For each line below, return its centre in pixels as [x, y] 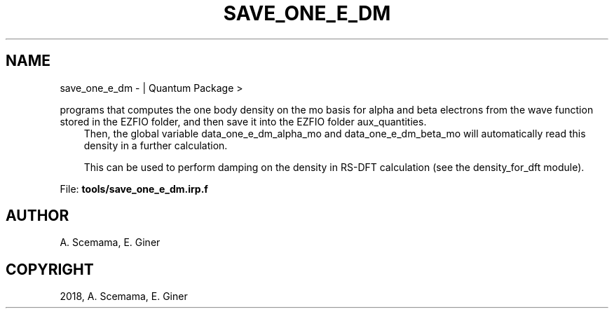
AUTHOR [37, 216]
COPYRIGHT [50, 269]
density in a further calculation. [156, 145]
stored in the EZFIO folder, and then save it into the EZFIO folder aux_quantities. [243, 121]
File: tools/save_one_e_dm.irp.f [134, 189]
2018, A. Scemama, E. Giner [124, 296]
